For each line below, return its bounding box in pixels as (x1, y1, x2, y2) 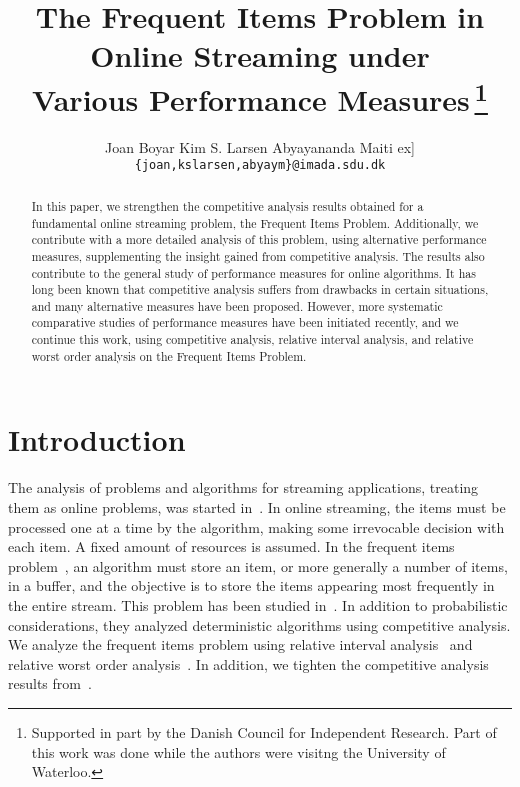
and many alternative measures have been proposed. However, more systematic (31, 297, 443, 314)
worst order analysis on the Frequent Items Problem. (31, 347, 307, 364)
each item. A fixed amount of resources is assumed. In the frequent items (8, 536, 455, 557)
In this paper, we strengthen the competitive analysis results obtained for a (31, 197, 424, 214)
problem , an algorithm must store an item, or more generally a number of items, (8, 555, 508, 576)
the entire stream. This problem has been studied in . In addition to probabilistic (8, 594, 508, 615)
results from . (8, 673, 92, 694)
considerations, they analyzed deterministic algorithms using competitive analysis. (8, 614, 511, 635)
